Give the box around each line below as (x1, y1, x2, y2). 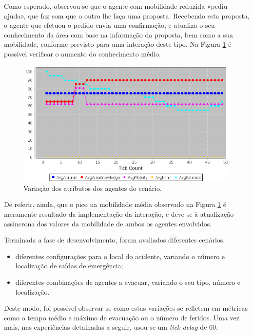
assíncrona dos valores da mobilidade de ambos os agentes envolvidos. (4, 218, 212, 228)
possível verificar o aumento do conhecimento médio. (4, 48, 161, 58)
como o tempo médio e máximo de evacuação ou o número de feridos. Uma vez (4, 312, 240, 322)
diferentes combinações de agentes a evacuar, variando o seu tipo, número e (15, 277, 241, 287)
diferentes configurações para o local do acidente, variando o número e (15, 251, 225, 261)
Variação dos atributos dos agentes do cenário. (23, 183, 162, 193)
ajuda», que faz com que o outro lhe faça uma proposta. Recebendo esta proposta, (4, 10, 250, 20)
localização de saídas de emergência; (15, 261, 123, 271)
